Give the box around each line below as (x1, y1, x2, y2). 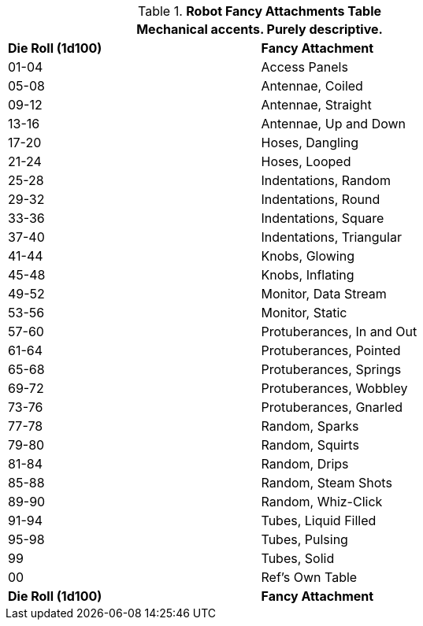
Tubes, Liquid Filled (261, 513, 377, 528)
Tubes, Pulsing (261, 532, 348, 547)
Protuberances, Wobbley (261, 380, 408, 396)
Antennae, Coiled (261, 78, 363, 94)
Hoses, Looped (261, 154, 351, 169)
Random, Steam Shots (261, 475, 392, 491)
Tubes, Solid (261, 550, 335, 566)
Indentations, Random (261, 172, 391, 188)
